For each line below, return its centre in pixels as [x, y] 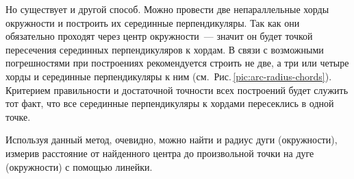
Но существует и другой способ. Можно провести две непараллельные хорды [167, 9]
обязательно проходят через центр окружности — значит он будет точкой [159, 36]
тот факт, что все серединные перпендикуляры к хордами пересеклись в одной [170, 103]
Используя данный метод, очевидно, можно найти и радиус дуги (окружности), [172, 140]
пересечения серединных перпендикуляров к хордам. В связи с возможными [165, 49]
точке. [18, 116]
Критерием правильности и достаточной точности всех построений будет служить [177, 89]
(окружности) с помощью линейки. [79, 166]
